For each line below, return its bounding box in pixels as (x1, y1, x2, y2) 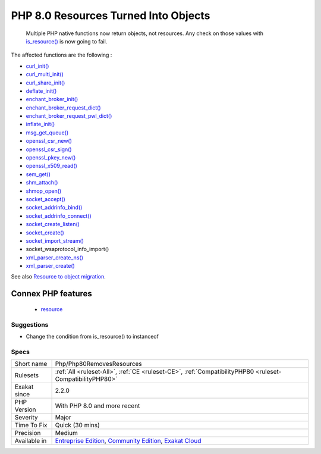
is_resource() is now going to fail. (26, 37, 108, 45)
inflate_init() (26, 121, 55, 128)
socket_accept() (26, 195, 65, 202)
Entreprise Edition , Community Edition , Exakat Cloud (55, 437, 202, 445)
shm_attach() (26, 179, 58, 186)
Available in (14, 437, 47, 445)
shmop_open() (26, 187, 62, 195)
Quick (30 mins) (55, 421, 100, 430)
